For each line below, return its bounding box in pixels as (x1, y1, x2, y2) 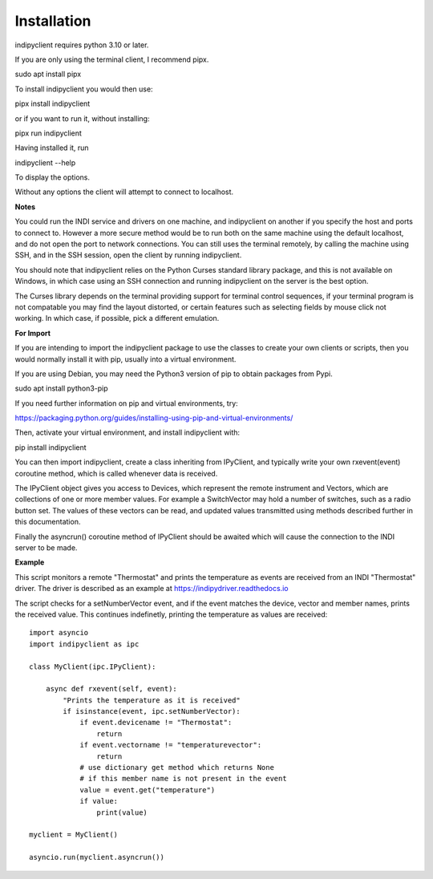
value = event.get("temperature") (79, 785, 216, 794)
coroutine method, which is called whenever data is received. (14, 468, 218, 478)
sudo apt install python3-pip (14, 383, 108, 393)
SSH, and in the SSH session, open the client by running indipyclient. (14, 250, 242, 260)
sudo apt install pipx (14, 69, 82, 79)
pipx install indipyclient (14, 99, 91, 108)
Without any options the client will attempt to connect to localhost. (14, 187, 234, 196)
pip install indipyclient (14, 442, 87, 452)
